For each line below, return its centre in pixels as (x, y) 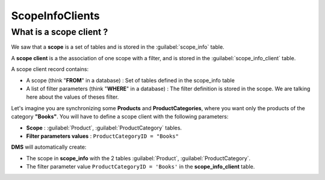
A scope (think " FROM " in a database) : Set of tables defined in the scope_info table (130, 80)
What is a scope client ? (60, 32)
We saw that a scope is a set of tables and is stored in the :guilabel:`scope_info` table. (118, 47)
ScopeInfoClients (56, 16)
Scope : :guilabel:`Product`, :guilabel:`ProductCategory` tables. (104, 128)
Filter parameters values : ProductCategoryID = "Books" (102, 136)
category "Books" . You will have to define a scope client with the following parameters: (120, 117)
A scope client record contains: (50, 69)
